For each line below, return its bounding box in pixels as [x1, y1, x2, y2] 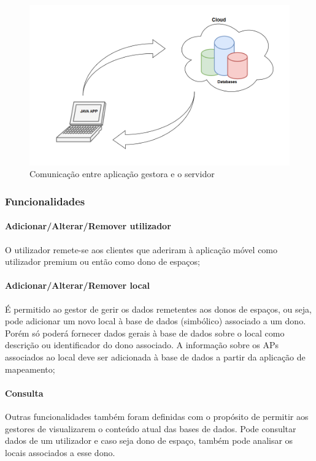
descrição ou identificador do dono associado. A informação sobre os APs [5, 338, 279, 351]
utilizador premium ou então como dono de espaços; [5, 255, 200, 268]
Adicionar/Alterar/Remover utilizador [5, 219, 171, 232]
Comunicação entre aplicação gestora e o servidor [29, 167, 215, 180]
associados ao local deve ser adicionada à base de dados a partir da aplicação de [5, 350, 306, 363]
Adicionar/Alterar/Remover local [5, 279, 150, 292]
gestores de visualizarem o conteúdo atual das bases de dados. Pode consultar [5, 422, 296, 435]
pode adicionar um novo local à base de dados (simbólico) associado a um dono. [5, 314, 306, 327]
